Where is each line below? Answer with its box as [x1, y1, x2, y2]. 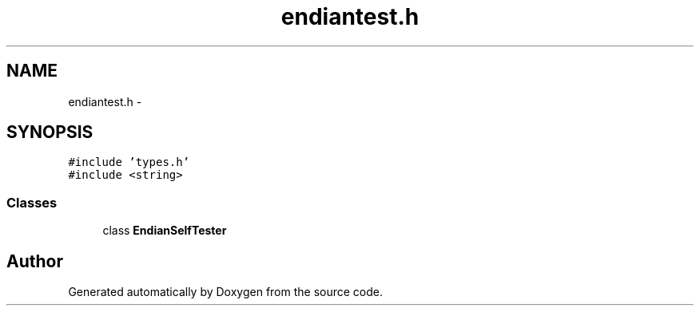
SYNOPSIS [6, 122, 93, 143]
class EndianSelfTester [102, 223, 227, 238]
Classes [6, 194, 58, 211]
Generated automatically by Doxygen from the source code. [68, 285, 384, 299]
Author [6, 251, 63, 271]
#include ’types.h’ [68, 156, 190, 169]
